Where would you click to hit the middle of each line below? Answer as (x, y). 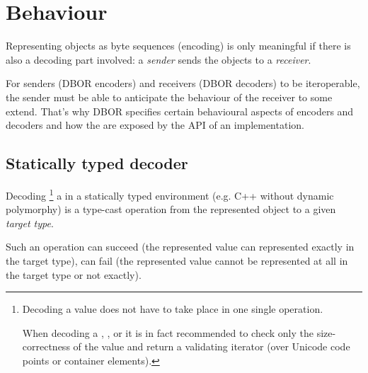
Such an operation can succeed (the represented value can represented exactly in (180, 247)
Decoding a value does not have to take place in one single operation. (173, 309)
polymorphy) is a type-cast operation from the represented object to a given (171, 209)
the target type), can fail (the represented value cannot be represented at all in (177, 260)
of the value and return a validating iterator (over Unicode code (212, 346)
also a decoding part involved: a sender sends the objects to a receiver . (159, 59)
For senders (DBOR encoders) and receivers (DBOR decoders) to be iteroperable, (183, 83)
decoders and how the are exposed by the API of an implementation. (155, 125)
